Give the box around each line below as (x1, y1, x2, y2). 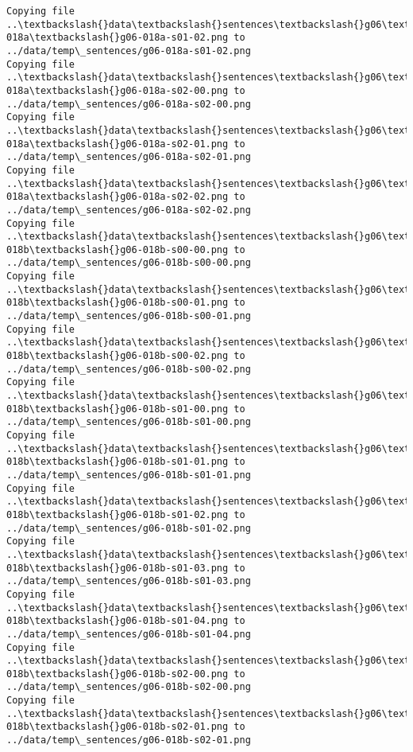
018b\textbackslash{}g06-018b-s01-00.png (6, 403, 229, 415)
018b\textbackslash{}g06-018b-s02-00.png (6, 668, 229, 680)
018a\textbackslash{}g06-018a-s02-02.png (6, 191, 229, 203)
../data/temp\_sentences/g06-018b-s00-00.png (6, 257, 251, 269)
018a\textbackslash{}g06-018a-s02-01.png (6, 138, 229, 150)
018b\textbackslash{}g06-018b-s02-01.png (6, 721, 229, 733)
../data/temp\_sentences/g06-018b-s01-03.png (6, 575, 251, 587)
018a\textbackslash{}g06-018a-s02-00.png (6, 84, 229, 96)
